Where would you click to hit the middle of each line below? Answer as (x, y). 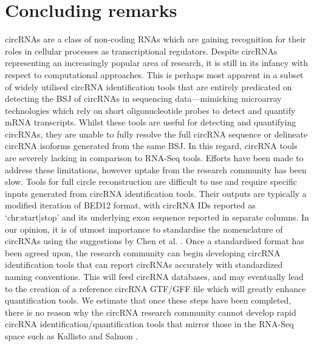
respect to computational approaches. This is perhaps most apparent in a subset (154, 74)
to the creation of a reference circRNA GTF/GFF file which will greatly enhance (155, 288)
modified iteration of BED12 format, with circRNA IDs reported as (130, 205)
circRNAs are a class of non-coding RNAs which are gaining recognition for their (155, 39)
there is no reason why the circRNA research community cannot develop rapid (151, 312)
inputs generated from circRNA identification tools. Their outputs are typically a (156, 193)
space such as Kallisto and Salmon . (72, 335)
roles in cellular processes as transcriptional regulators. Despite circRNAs (141, 51)
